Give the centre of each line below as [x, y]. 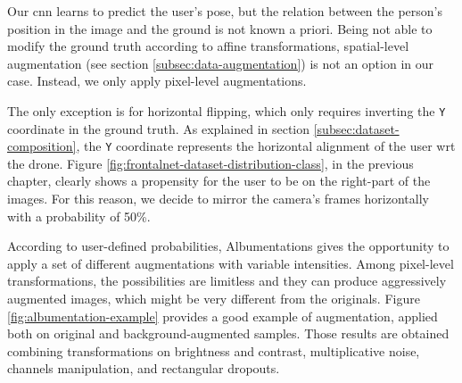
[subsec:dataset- [356, 128]
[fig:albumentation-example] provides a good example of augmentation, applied [223, 316]
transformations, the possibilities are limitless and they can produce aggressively [227, 281]
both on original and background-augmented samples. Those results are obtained [228, 333]
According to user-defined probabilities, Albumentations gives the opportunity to [228, 246]
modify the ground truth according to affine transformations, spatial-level [208, 46]
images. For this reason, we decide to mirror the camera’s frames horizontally [218, 199]
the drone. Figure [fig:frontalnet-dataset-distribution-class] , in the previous [210, 163]
